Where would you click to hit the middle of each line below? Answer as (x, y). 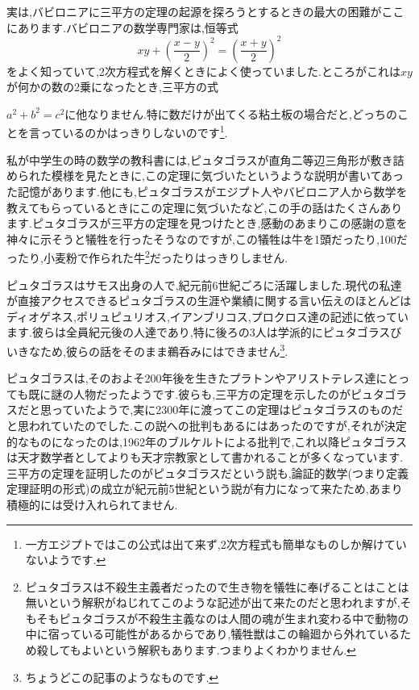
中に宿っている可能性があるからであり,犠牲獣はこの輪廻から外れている (213, 634)
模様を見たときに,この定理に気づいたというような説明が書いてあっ (228, 176)
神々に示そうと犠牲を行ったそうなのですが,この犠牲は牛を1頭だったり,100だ (207, 238)
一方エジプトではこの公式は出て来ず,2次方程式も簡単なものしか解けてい (216, 544)
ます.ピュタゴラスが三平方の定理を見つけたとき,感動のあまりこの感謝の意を (207, 223)
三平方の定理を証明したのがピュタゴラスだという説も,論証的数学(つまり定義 (208, 473)
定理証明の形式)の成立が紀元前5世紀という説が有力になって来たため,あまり (205, 489)
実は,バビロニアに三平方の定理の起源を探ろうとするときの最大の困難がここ (205, 11)
